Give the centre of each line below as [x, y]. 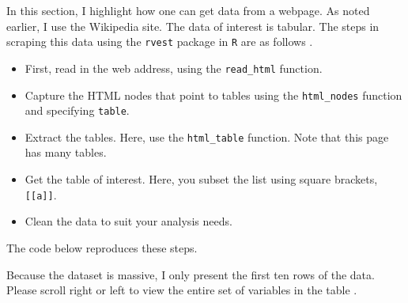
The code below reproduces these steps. [102, 247]
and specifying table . [77, 110]
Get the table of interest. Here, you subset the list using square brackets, [201, 179]
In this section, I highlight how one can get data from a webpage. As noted [188, 10]
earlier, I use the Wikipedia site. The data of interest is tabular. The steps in [193, 26]
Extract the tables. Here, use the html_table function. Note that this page [207, 136]
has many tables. [66, 152]
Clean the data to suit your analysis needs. [128, 221]
